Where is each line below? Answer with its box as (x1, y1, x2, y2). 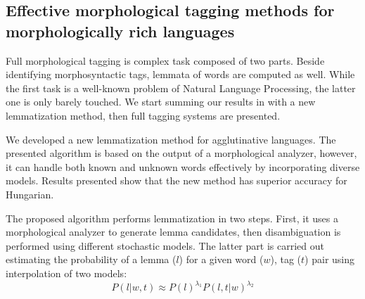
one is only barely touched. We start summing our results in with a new (6, 94, 316, 109)
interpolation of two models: (6, 265, 127, 280)
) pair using (305, 252, 355, 267)
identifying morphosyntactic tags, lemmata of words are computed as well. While (6, 67, 355, 82)
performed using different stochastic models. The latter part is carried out (6, 238, 324, 253)
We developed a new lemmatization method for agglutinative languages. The (6, 132, 336, 146)
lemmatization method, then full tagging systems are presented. (6, 108, 281, 122)
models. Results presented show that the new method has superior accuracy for (6, 173, 347, 188)
